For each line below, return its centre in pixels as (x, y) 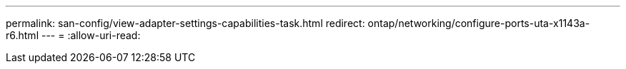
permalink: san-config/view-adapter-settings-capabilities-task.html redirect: (185, 23)
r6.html (23, 35)
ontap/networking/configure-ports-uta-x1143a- (479, 23)
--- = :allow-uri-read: (91, 35)
